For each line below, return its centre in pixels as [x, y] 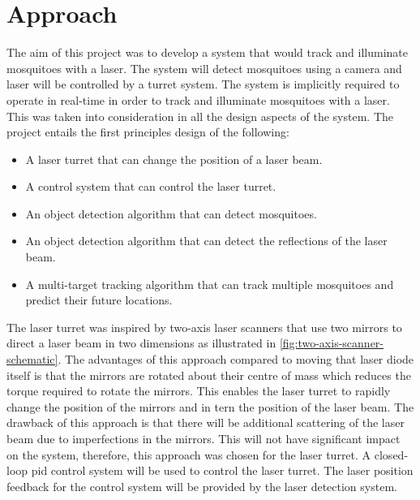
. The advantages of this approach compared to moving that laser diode [236, 359]
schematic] [32, 359]
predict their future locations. [99, 300]
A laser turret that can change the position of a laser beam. [174, 159]
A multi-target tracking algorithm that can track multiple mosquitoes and [210, 284]
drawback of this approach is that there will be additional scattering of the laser [206, 422]
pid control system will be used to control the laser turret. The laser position [222, 470]
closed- [391, 454]
